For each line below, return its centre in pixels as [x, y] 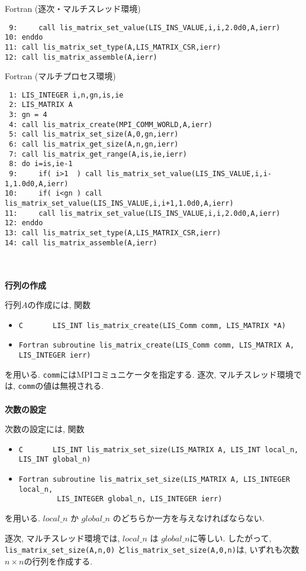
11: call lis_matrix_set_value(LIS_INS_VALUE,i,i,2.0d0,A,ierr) [143, 213]
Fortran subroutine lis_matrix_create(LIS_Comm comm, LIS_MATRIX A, [157, 345]
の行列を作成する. [58, 561]
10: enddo [24, 38]
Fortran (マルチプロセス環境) [60, 76]
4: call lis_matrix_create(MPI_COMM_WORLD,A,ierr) [111, 124]
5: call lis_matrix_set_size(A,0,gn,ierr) [94, 134]
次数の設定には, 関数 [45, 429]
